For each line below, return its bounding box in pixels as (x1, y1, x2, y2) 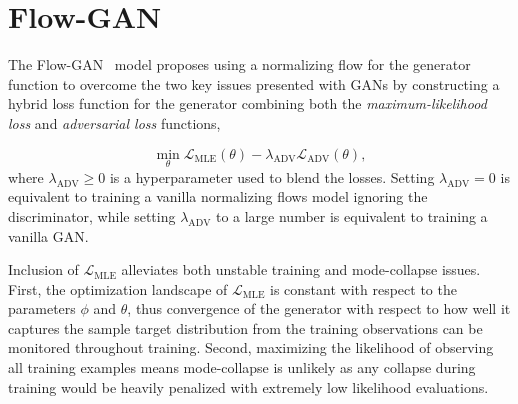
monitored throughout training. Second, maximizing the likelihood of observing (8, 337, 494, 358)
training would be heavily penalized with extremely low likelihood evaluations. (8, 376, 489, 397)
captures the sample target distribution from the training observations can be (8, 317, 483, 338)
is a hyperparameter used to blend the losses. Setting (109, 166, 435, 187)
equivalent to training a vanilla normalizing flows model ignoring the (8, 186, 428, 207)
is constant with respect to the (270, 278, 457, 299)
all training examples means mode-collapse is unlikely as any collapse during (8, 357, 476, 378)
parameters (8, 298, 76, 319)
